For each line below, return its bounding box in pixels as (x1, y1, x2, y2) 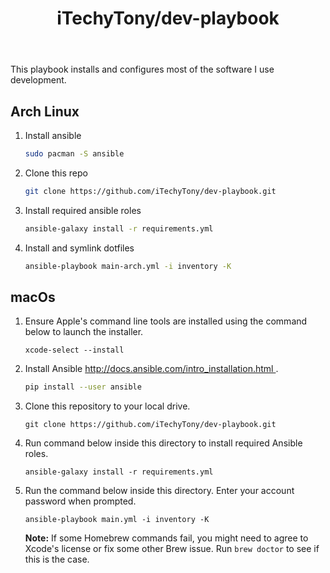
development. (10, 74, 67, 86)
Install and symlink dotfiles (24, 242, 135, 254)
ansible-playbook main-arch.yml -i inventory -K (24, 261, 232, 271)
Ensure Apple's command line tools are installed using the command (24, 315, 308, 327)
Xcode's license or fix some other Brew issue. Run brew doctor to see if (24, 543, 320, 555)
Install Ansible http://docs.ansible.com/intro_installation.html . (24, 363, 279, 375)
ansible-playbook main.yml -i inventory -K (24, 515, 210, 525)
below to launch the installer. (24, 326, 144, 338)
